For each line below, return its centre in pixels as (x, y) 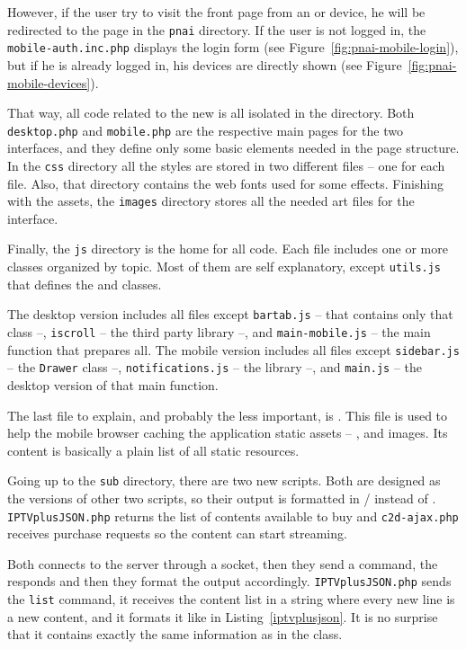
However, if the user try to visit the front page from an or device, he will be (216, 12)
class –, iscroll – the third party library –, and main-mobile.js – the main (219, 332)
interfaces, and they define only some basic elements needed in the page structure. (233, 148)
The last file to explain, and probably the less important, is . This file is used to (228, 415)
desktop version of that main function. (113, 384)
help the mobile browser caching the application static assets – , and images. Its (228, 433)
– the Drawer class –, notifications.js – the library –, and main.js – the (215, 367)
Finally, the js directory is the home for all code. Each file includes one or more (228, 249)
